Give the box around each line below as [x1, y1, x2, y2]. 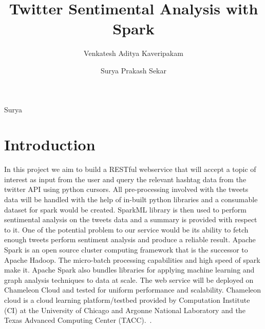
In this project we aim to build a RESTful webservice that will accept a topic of [4, 164, 256, 175]
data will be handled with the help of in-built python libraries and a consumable [4, 194, 258, 204]
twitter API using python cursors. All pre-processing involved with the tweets [4, 184, 249, 195]
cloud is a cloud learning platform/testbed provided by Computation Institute [4, 294, 250, 305]
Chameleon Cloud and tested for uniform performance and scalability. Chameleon [4, 284, 261, 295]
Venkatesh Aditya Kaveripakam [84, 48, 183, 59]
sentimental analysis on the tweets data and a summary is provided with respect [4, 214, 257, 225]
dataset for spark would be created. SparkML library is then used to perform [4, 204, 247, 215]
